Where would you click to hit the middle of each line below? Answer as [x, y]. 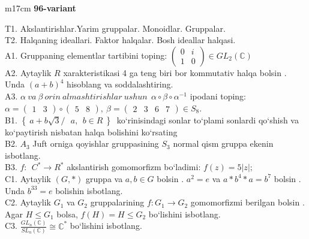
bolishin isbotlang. [89, 190]
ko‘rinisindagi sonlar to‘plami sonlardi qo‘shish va [208, 119]
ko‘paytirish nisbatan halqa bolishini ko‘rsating [91, 131]
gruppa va [104, 178]
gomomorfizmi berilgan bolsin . [247, 202]
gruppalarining [117, 202]
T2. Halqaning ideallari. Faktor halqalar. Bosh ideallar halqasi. [120, 40]
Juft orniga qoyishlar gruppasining [96, 143]
